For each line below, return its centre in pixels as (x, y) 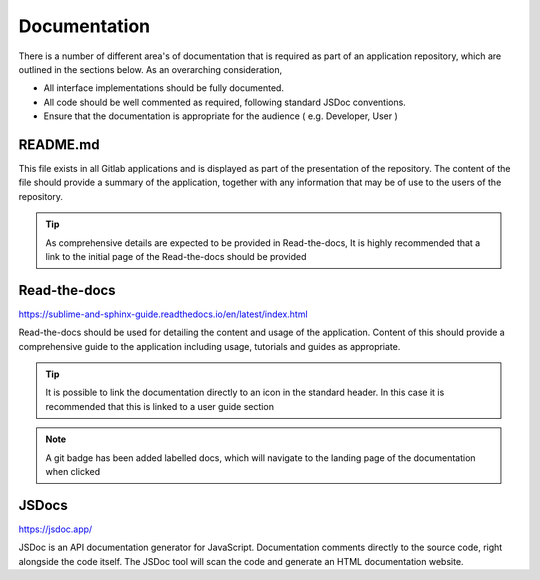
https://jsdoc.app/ (55, 529)
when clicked (72, 471)
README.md (59, 144)
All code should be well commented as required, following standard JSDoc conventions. (225, 102)
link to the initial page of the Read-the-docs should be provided (176, 256)
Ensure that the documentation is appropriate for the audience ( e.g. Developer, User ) (221, 116)
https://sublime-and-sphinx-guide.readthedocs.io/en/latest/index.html (163, 314)
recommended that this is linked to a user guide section (160, 406)
